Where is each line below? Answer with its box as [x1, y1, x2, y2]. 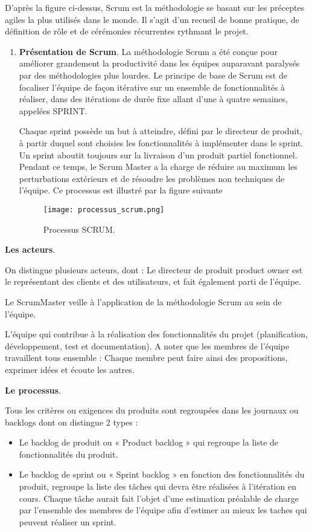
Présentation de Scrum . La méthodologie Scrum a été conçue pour [19, 45, 278, 57]
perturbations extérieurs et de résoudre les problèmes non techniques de [19, 172, 285, 184]
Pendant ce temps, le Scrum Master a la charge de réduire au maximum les [19, 160, 298, 173]
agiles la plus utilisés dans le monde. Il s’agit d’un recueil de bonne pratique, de [5, 13, 299, 25]
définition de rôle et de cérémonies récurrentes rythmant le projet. [5, 25, 249, 37]
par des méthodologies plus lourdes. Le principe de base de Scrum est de [19, 68, 287, 81]
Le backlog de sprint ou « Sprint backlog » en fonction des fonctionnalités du [19, 468, 305, 481]
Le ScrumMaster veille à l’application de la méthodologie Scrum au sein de [5, 295, 282, 308]
